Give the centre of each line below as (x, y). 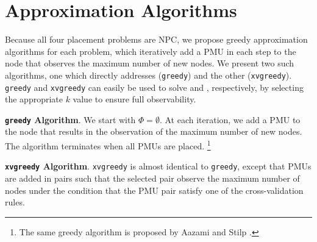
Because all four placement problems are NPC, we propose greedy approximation (156, 39)
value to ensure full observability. (134, 99)
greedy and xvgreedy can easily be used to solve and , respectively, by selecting (154, 87)
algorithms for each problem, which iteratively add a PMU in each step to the (151, 51)
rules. (15, 202)
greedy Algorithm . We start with (70, 119)
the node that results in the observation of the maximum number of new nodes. (154, 131)
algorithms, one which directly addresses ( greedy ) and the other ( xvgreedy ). (148, 75)
